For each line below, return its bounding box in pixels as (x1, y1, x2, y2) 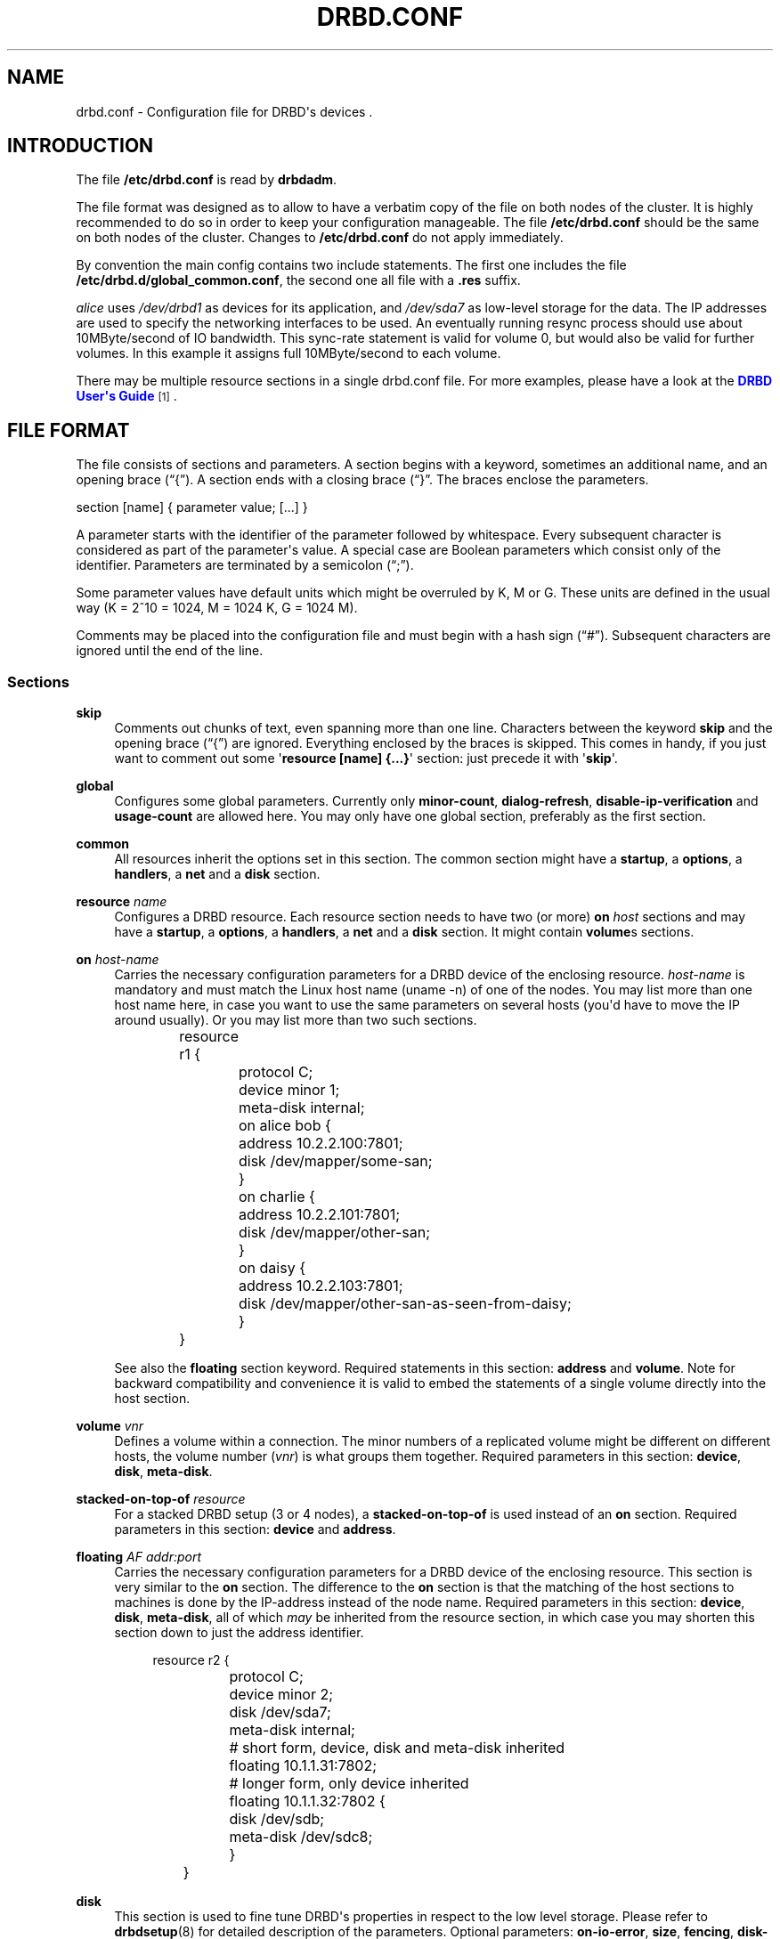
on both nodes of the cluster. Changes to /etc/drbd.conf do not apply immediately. (76, 230, 564, 246)
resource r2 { (152, 1652, 230, 1668)
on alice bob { (239, 1116, 331, 1135)
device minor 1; (239, 1081, 340, 1099)
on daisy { (239, 1259, 305, 1278)
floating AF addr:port (76, 1549, 202, 1565)
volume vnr (76, 1418, 144, 1434)
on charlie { (239, 1188, 315, 1206)
